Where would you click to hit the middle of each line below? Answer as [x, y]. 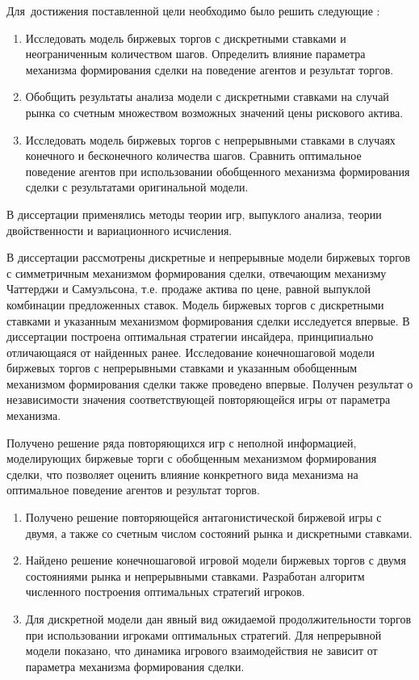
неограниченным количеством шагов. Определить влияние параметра [195, 54]
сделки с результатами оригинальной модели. [137, 187]
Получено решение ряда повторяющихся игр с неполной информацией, [182, 442]
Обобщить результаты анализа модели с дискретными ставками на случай [207, 97]
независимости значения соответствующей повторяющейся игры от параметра [199, 399]
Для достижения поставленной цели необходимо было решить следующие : [193, 10]
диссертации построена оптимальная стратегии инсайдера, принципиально [190, 336]
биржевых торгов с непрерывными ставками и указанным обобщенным [182, 368]
